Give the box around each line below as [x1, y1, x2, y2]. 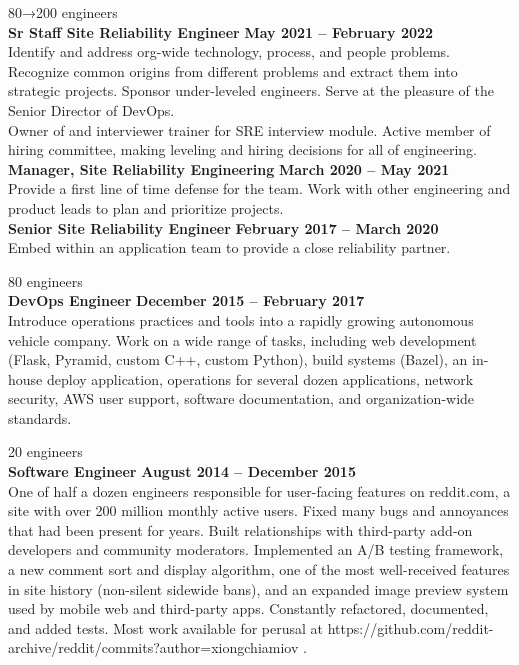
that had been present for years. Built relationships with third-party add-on [8, 519, 473, 540]
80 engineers [8, 270, 83, 291]
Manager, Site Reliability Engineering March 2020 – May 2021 [8, 158, 450, 179]
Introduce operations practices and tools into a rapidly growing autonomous [8, 309, 474, 330]
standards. [8, 407, 72, 428]
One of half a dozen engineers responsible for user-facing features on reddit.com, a [8, 480, 511, 501]
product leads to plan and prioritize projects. [8, 197, 284, 218]
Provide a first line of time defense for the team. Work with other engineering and [8, 178, 511, 199]
